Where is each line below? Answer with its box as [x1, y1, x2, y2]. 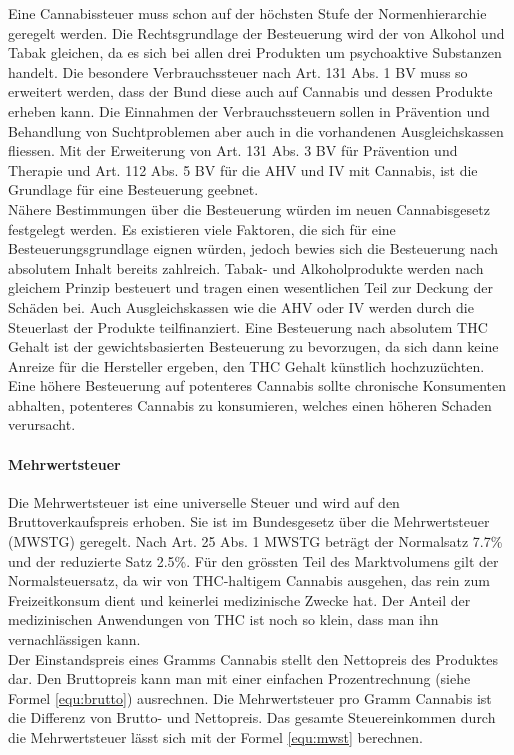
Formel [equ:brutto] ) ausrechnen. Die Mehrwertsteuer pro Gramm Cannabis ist [8, 687, 492, 708]
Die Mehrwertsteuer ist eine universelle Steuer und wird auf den [8, 491, 400, 512]
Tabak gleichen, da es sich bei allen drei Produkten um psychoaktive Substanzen [8, 42, 502, 63]
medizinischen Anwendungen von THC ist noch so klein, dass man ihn [8, 609, 439, 630]
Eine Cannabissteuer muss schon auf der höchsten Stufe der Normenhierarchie [8, 3, 487, 23]
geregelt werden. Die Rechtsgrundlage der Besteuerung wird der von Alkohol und [8, 22, 505, 43]
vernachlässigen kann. [8, 629, 141, 650]
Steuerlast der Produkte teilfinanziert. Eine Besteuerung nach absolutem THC [8, 316, 488, 337]
